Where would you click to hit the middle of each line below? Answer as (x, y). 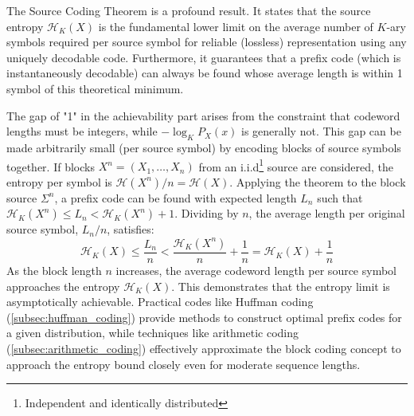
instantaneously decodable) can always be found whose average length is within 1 (205, 73)
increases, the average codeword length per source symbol (256, 271)
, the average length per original (327, 213)
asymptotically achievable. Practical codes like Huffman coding (160, 302)
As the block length (54, 271)
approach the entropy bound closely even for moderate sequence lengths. (184, 364)
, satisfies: (131, 229)
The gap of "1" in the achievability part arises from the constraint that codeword (203, 115)
